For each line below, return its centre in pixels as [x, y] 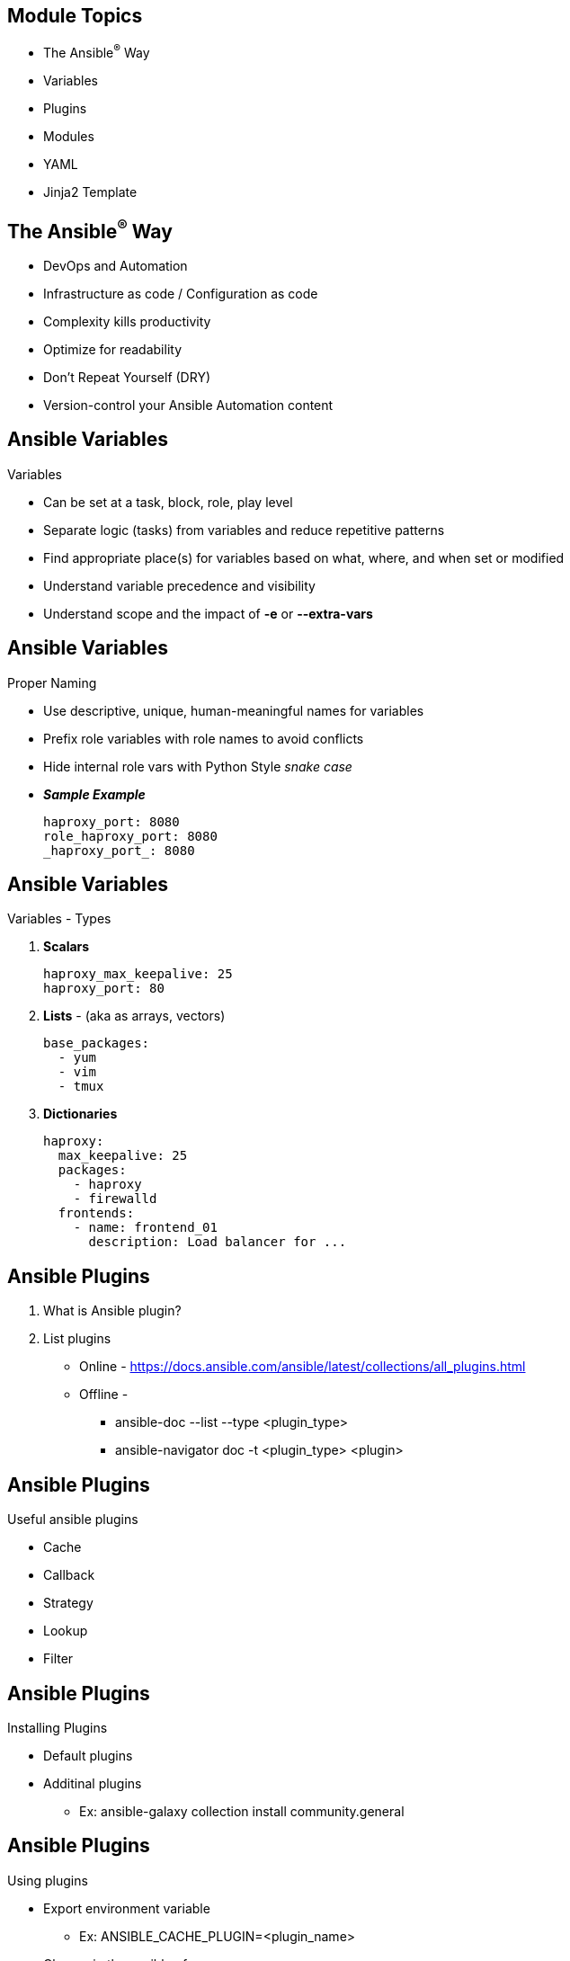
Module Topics [75, 16]
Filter [58, 1659]
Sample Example [94, 794]
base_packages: [97, 1043]
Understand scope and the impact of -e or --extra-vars [208, 613]
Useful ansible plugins [73, 1520]
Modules [69, 137]
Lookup [66, 1631]
